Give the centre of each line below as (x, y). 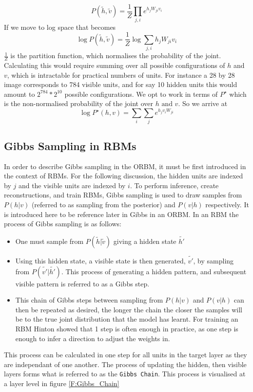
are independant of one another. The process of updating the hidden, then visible (125, 364)
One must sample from (49, 241)
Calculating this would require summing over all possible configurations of (115, 65)
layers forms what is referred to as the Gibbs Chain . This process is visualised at (125, 374)
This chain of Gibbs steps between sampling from (89, 300)
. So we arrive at (203, 103)
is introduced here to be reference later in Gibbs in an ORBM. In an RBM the (121, 214)
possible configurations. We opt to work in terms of (141, 94)
